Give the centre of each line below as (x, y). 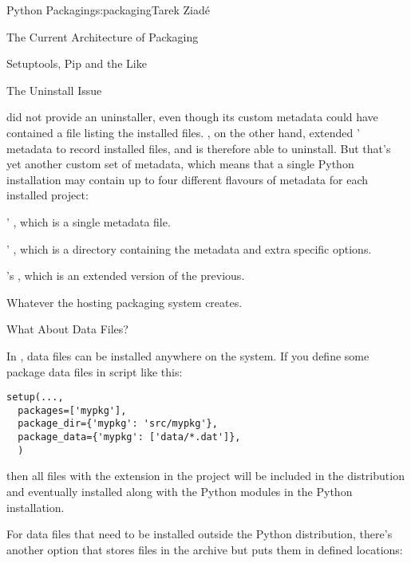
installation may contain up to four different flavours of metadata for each (187, 179)
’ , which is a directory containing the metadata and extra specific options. (189, 248)
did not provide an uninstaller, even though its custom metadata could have (192, 117)
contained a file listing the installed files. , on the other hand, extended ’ (183, 132)
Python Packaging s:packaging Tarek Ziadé (108, 10)
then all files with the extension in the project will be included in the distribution (205, 476)
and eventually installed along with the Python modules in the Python (180, 491)
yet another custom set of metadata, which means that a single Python (180, 164)
